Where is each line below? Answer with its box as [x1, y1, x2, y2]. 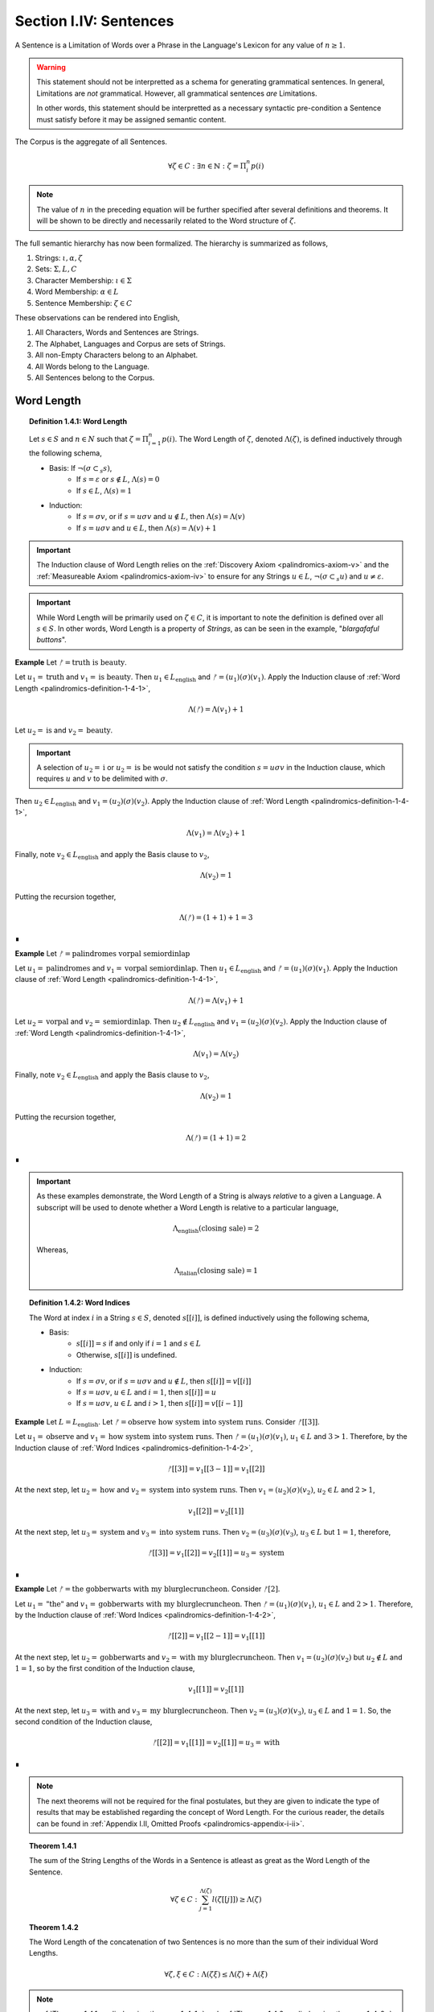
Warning [36, 62, 66, 72]
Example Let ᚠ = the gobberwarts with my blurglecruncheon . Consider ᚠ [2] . [14, 1584, 280, 1594]
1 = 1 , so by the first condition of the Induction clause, [14, 1664, 195, 1673]
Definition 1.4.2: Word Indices [29, 1298, 130, 1308]
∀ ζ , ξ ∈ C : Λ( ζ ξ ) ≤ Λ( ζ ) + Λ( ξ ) [164, 1969, 268, 1979]
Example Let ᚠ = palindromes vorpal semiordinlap [14, 948, 190, 958]
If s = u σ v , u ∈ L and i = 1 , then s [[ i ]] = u [76, 1387, 217, 1397]
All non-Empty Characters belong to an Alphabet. [35, 350, 199, 360]
